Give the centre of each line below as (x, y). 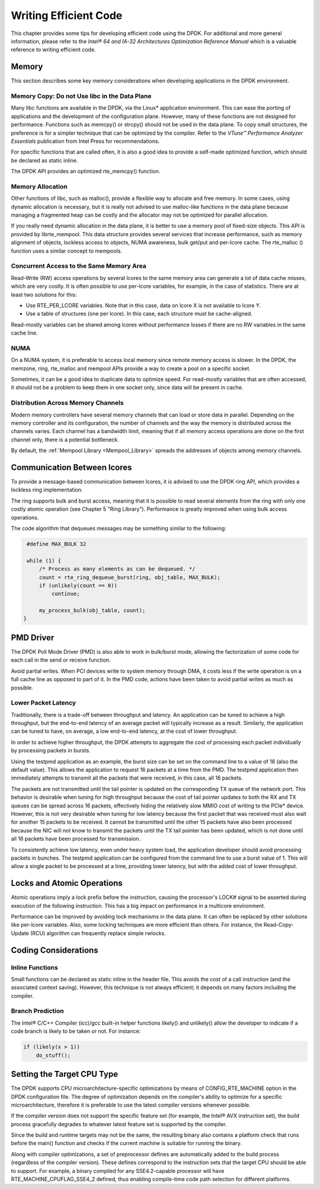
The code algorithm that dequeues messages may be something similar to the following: (119, 528)
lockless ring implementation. (47, 490)
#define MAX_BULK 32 (57, 544)
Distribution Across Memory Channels (67, 403)
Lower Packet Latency (44, 703)
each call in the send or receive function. (61, 660)
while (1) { (44, 560)
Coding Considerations (55, 950)
